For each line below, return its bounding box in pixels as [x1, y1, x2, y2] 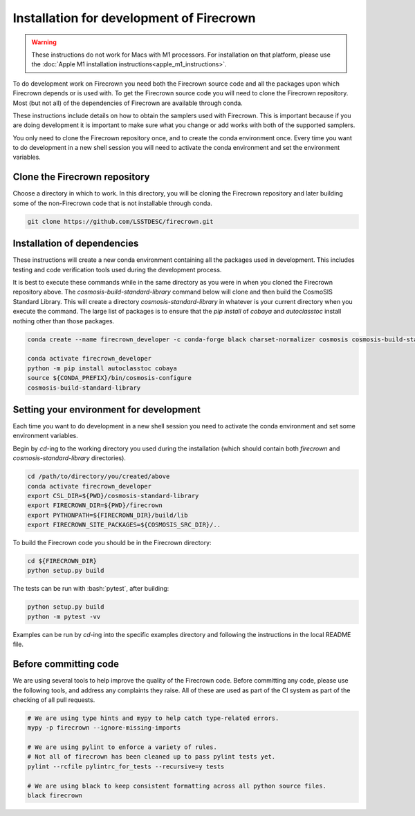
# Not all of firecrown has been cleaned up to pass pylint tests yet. [27, 753, 276, 761]
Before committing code [12, 658, 120, 670]
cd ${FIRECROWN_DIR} [27, 557, 97, 565]
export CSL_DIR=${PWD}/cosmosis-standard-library [27, 491, 199, 500]
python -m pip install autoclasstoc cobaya [27, 364, 178, 372]
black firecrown [27, 792, 83, 799]
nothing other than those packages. [12, 316, 115, 325]
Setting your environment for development [12, 404, 201, 415]
